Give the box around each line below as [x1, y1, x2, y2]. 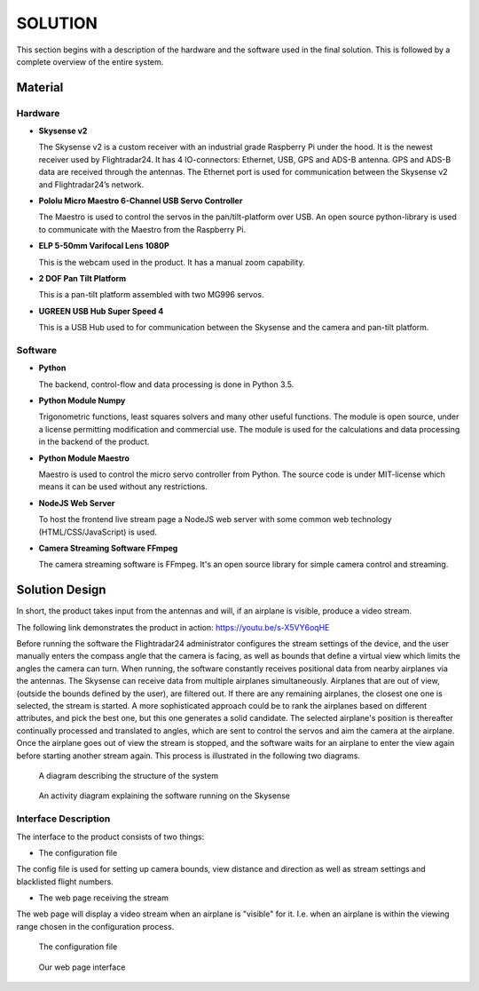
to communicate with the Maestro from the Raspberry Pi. [38, 224, 247, 234]
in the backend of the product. [38, 436, 150, 448]
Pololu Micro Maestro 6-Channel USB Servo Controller [38, 195, 243, 206]
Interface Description [16, 813, 111, 825]
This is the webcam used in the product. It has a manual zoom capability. [38, 257, 305, 267]
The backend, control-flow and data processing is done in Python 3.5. [38, 378, 294, 390]
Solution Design [16, 583, 106, 598]
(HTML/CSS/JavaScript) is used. [38, 527, 157, 537]
